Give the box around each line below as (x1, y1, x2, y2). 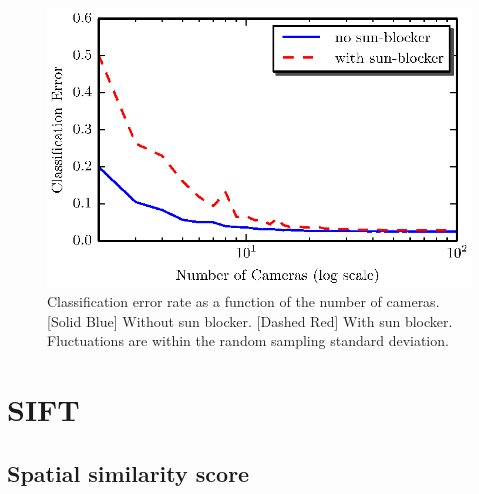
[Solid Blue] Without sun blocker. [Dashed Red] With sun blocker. (47, 310, 453, 331)
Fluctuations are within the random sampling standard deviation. (47, 330, 449, 351)
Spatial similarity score (7, 457, 250, 488)
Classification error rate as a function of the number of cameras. (47, 291, 440, 312)
